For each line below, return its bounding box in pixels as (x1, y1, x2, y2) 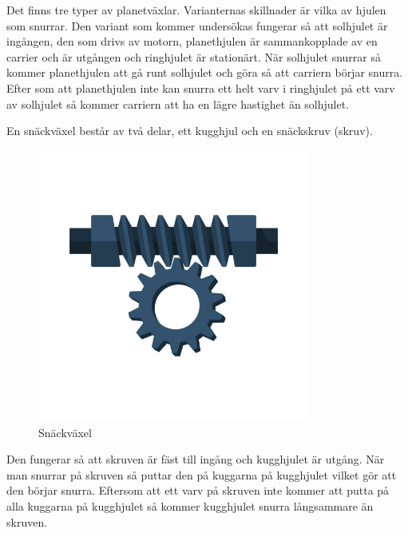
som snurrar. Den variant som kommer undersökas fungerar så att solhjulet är (6, 17, 388, 34)
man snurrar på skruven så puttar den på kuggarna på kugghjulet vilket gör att (6, 466, 397, 483)
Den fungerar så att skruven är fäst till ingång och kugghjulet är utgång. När (6, 451, 385, 467)
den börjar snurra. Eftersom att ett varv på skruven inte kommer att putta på (6, 482, 390, 499)
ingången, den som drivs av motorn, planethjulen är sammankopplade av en (6, 33, 378, 50)
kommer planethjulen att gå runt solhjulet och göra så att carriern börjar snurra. (6, 64, 403, 81)
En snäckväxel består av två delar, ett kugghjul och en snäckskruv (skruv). (6, 122, 373, 139)
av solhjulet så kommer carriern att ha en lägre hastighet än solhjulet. (6, 95, 350, 112)
